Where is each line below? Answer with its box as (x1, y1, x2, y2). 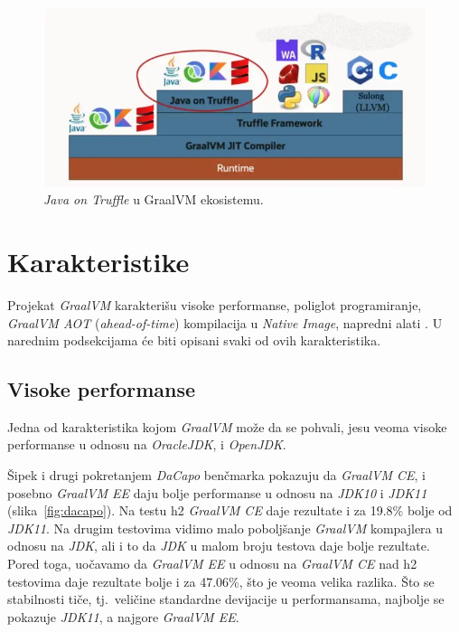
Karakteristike (7, 242, 190, 279)
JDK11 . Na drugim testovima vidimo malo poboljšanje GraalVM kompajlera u (7, 518, 444, 537)
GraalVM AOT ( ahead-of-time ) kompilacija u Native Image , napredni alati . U (7, 313, 443, 332)
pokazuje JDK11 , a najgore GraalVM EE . (7, 607, 239, 626)
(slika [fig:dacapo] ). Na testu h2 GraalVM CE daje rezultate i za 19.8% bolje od (7, 501, 453, 520)
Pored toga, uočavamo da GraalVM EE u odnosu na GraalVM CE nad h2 (7, 554, 417, 573)
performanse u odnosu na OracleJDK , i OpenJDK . (7, 435, 286, 454)
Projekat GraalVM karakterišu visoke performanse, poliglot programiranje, (7, 295, 422, 314)
